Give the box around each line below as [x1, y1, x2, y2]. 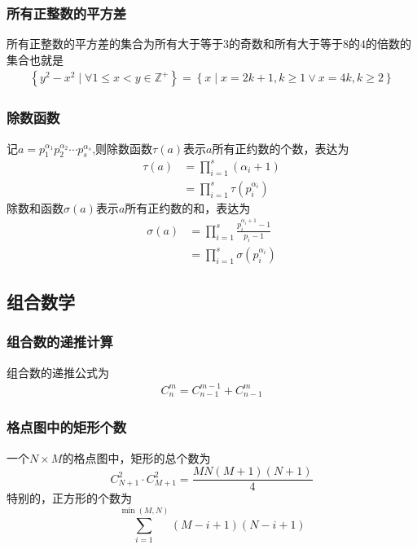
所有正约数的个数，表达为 [212, 139, 349, 156]
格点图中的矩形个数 [7, 417, 127, 437]
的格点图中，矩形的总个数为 [62, 449, 211, 466]
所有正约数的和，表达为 [125, 199, 251, 216]
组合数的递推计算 [7, 332, 113, 352]
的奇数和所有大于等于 [229, 35, 343, 52]
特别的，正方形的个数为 [7, 490, 132, 507]
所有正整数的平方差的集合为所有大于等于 [7, 35, 223, 52]
